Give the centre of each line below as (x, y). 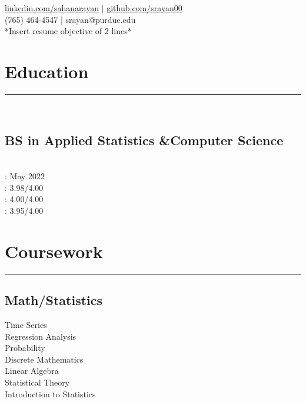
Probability (25, 348)
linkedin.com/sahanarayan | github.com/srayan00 (94, 8)
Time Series (26, 324)
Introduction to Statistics (50, 393)
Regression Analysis (41, 336)
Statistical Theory (37, 382)
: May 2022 (25, 176)
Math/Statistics (54, 300)
